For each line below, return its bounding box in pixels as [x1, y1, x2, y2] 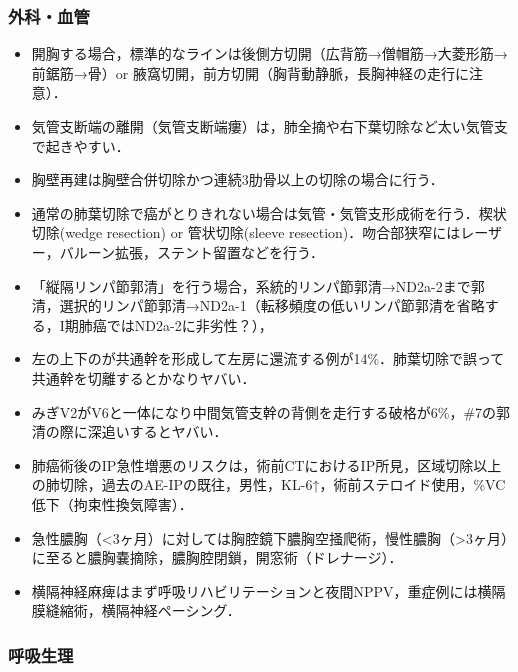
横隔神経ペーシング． [101, 600, 241, 621]
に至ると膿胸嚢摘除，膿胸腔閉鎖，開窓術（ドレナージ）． [31, 547, 403, 568]
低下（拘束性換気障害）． [31, 493, 193, 514]
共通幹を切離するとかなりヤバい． [31, 367, 256, 388]
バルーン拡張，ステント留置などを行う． [59, 241, 324, 262]
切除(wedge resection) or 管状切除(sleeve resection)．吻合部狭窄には [31, 222, 461, 243]
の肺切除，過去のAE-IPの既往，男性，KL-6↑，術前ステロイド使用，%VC [31, 474, 506, 495]
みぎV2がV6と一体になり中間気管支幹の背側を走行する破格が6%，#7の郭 [31, 401, 511, 422]
